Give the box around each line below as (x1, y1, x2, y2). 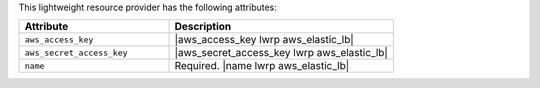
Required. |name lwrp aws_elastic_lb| (174, 59, 350, 73)
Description (174, 20, 232, 34)
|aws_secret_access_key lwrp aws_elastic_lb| (174, 46, 389, 60)
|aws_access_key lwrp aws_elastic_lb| (174, 33, 354, 47)
